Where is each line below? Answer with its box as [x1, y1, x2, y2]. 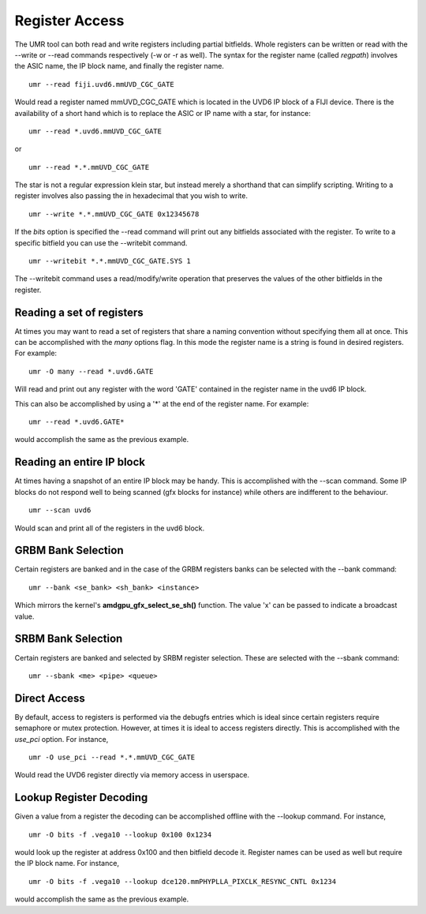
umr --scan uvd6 [28, 506, 92, 515]
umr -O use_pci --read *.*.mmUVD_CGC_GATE [28, 752, 196, 762]
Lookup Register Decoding [14, 791, 148, 804]
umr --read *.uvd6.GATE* [28, 418, 125, 426]
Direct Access [14, 691, 86, 705]
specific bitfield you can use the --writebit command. [14, 238, 188, 248]
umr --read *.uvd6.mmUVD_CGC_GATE [28, 126, 162, 136]
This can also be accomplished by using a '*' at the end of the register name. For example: [14, 399, 309, 408]
